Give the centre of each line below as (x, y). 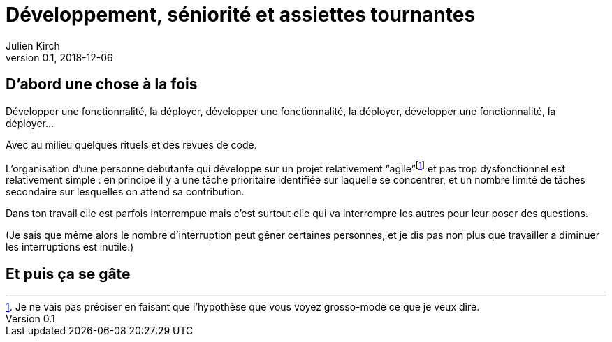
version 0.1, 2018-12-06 (59, 57)
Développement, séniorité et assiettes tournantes (241, 15)
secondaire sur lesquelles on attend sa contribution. (125, 192)
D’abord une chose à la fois (102, 84)
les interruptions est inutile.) (70, 247)
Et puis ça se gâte (68, 274)
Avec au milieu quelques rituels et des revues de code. (131, 144)
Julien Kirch (33, 45)
